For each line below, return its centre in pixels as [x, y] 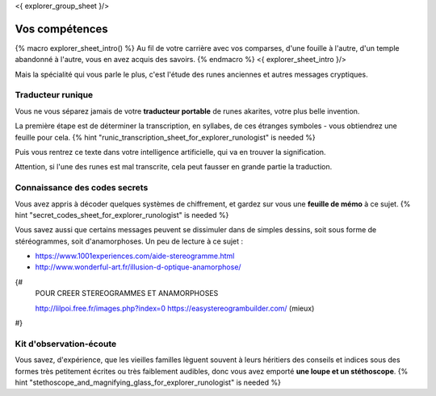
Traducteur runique [54, 95]
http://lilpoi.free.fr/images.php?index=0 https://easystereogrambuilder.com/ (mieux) [175, 308]
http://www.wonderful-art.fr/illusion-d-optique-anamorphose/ [138, 267]
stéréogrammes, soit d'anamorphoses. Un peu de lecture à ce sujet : [129, 241]
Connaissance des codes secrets [82, 188]
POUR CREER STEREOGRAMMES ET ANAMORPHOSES [127, 294]
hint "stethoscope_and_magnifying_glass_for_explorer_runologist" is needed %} [148, 382]
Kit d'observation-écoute [66, 344]
